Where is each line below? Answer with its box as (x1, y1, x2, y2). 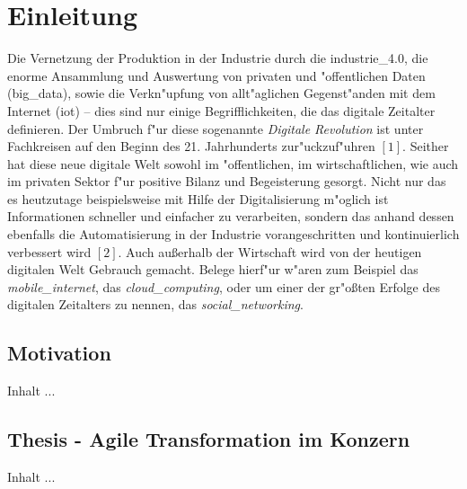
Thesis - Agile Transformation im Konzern (7, 425, 410, 453)
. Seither (402, 137, 449, 156)
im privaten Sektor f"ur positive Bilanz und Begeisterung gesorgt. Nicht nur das (7, 172, 446, 191)
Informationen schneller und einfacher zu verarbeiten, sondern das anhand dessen (7, 207, 454, 226)
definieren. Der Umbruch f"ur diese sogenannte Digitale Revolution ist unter (7, 119, 424, 138)
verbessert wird (7, 242, 92, 261)
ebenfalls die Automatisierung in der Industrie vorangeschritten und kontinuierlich (7, 225, 460, 244)
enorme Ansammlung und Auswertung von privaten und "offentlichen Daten (7, 66, 426, 84)
